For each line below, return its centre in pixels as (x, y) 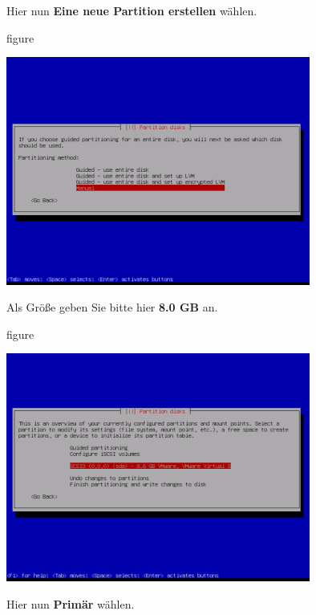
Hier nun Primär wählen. (71, 603)
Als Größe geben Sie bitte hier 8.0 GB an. (112, 307)
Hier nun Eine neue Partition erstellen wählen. (132, 10)
